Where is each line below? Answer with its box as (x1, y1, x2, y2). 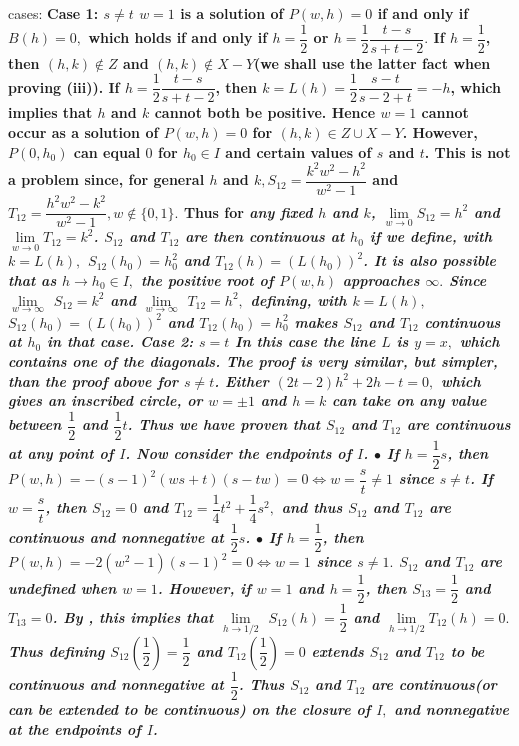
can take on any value (332, 390, 487, 411)
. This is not (424, 141, 511, 162)
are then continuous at (185, 226, 345, 247)
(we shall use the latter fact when (254, 52, 491, 73)
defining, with (250, 289, 347, 310)
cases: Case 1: (8, 3, 99, 23)
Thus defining (8, 640, 105, 661)
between (8, 414, 62, 435)
